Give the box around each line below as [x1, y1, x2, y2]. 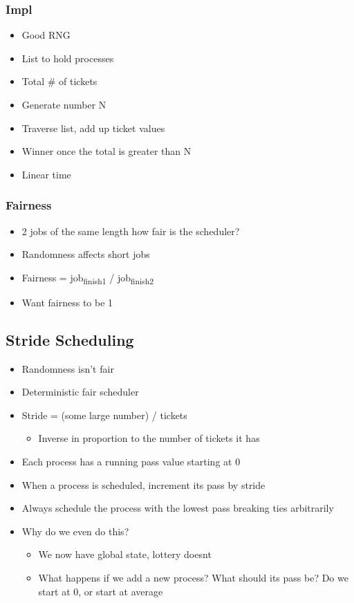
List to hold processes [21, 50, 114, 65]
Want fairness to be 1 [21, 295, 113, 309]
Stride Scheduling [6, 328, 134, 350]
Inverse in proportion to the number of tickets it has [38, 431, 260, 445]
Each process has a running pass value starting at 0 [21, 454, 241, 469]
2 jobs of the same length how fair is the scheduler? [21, 223, 240, 238]
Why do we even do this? [21, 523, 129, 538]
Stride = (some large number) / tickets [21, 407, 187, 422]
